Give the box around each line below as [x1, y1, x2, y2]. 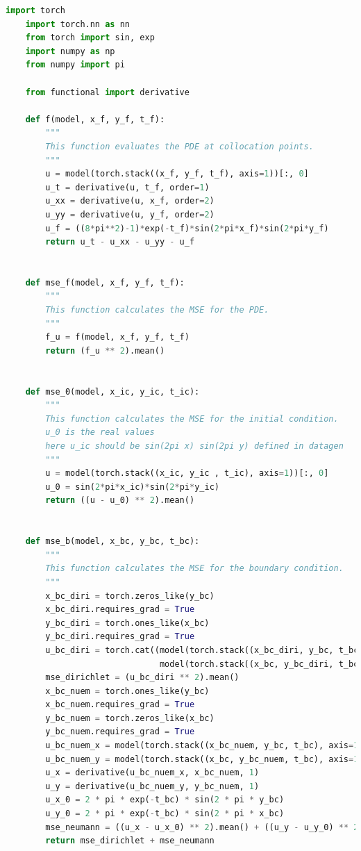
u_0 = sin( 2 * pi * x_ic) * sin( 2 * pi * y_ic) [45, 481, 219, 492]
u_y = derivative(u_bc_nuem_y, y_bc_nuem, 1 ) [45, 781, 260, 791]
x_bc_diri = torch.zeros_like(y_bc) [45, 590, 215, 601]
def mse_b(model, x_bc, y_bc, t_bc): [25, 536, 200, 547]
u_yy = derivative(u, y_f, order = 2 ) [45, 209, 215, 220]
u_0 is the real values [45, 427, 155, 438]
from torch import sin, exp [25, 33, 155, 43]
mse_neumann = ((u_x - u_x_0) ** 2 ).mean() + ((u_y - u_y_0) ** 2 [45, 822, 359, 832]
